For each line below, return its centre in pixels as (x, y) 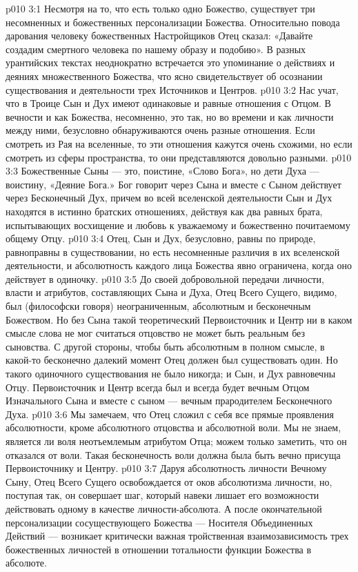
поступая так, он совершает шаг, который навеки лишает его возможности (162, 495)
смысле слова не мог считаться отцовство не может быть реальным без (155, 333)
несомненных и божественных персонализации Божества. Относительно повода (173, 22)
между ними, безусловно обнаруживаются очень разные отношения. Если (160, 130)
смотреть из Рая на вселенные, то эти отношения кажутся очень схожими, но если (179, 143)
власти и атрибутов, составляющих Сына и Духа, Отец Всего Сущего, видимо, (171, 292)
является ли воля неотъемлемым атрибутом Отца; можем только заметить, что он (176, 441)
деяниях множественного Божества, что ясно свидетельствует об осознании (164, 76)
